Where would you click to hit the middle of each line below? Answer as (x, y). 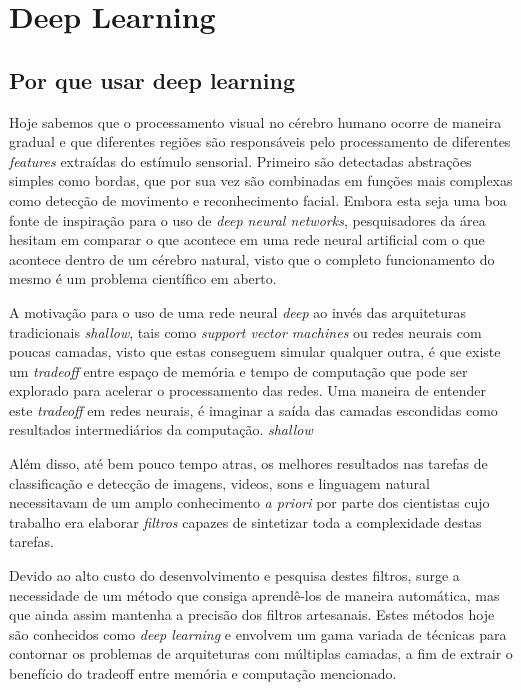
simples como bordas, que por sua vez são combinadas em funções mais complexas (261, 180)
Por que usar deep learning (152, 79)
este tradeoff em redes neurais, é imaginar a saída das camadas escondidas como (253, 409)
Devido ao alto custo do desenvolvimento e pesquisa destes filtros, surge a (234, 575)
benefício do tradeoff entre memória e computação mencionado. (203, 673)
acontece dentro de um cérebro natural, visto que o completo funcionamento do (252, 258)
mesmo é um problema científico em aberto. (143, 278)
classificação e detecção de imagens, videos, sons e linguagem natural (219, 482)
